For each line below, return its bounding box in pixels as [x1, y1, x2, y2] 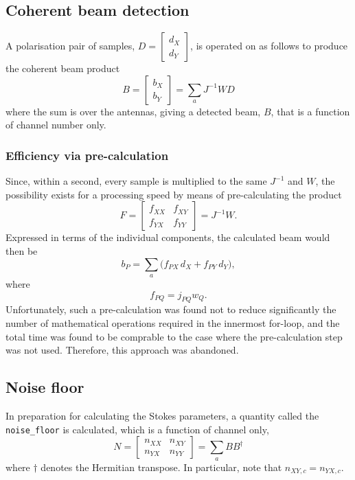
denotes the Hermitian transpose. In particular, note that [41, 459, 282, 474]
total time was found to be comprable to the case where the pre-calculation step [5, 329, 343, 343]
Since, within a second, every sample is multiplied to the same [5, 174, 267, 188]
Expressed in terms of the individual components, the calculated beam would [5, 230, 330, 244]
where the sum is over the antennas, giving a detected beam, [5, 104, 261, 118]
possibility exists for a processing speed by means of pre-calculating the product [5, 187, 342, 201]
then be [5, 243, 38, 258]
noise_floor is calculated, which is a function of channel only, [5, 422, 269, 436]
